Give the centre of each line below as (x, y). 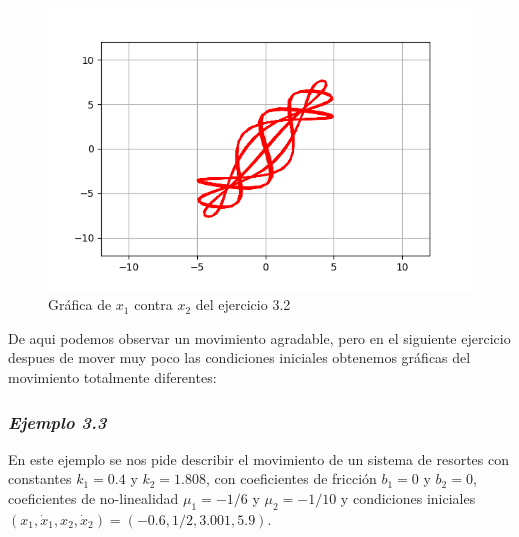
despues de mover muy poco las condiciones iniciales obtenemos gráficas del (239, 357)
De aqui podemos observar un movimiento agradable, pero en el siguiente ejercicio (259, 337)
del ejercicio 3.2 (243, 304)
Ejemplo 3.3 (57, 421)
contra (153, 304)
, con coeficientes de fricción (291, 478)
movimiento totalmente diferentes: (112, 377)
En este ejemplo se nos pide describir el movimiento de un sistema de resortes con (258, 458)
